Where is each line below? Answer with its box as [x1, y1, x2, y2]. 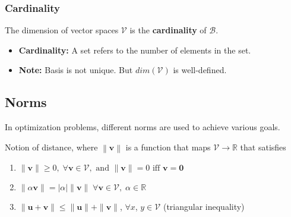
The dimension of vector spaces [5, 24, 119, 36]
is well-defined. [173, 64, 227, 76]
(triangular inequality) [163, 200, 245, 213]
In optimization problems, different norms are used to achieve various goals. [5, 121, 280, 133]
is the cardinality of [129, 24, 207, 36]
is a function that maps [125, 140, 211, 153]
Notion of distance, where [5, 140, 98, 153]
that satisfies [240, 140, 286, 153]
